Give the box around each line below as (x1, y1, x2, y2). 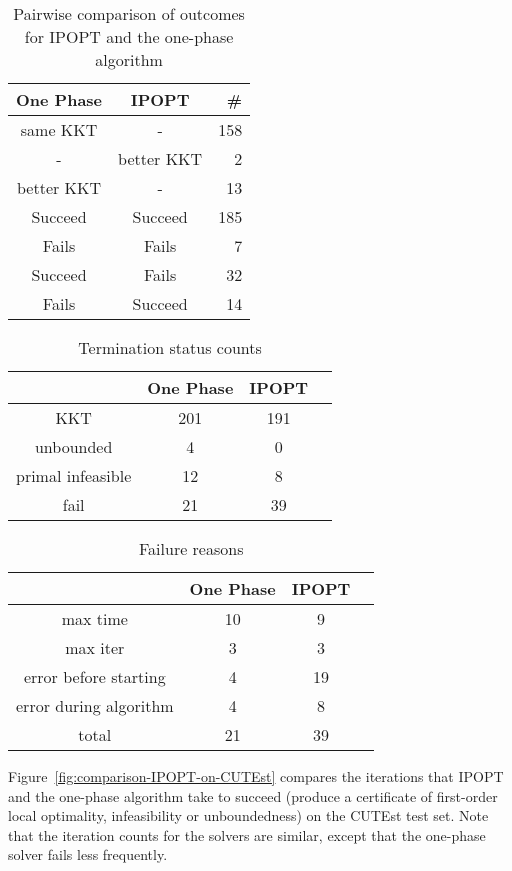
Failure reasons (138, 537, 244, 560)
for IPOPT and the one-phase (24, 25, 234, 48)
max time (61, 607, 128, 630)
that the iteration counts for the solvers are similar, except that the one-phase (8, 824, 486, 845)
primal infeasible (16, 464, 132, 487)
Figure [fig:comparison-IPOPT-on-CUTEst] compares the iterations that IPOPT (8, 766, 504, 786)
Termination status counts (78, 336, 262, 359)
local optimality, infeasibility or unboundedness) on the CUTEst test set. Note (8, 805, 489, 826)
